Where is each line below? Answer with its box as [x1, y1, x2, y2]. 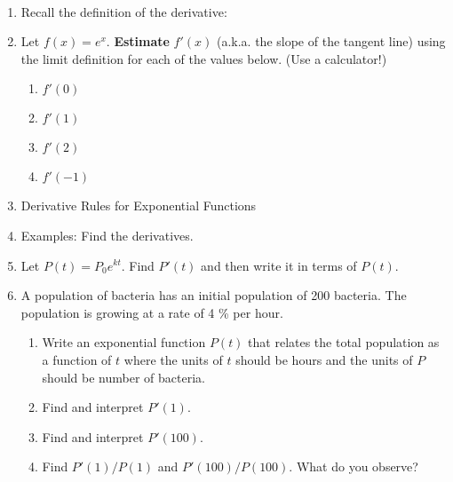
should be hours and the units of [235, 350, 413, 368]
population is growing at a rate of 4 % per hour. [20, 303, 283, 321]
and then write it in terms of [201, 256, 357, 274]
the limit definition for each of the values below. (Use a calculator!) [20, 49, 387, 67]
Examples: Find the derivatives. [20, 225, 194, 244]
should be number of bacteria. [42, 367, 205, 386]
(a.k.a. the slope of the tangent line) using [216, 32, 446, 51]
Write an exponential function [42, 333, 206, 352]
